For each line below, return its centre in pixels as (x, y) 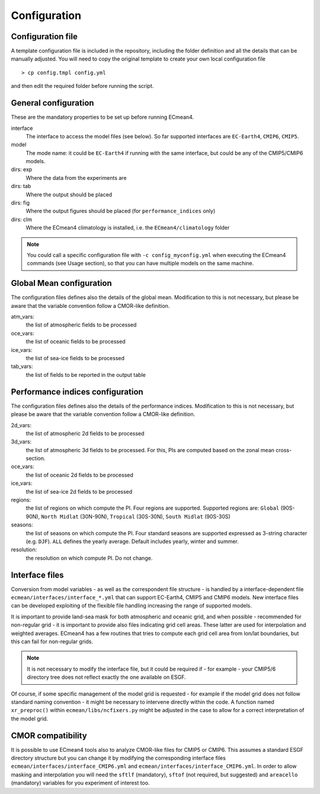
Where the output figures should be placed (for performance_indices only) (121, 211)
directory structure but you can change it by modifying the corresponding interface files (119, 758)
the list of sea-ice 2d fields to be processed (79, 491)
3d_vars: (21, 442)
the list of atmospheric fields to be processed (81, 325)
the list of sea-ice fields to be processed (75, 358)
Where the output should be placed (69, 194)
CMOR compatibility (49, 736)
